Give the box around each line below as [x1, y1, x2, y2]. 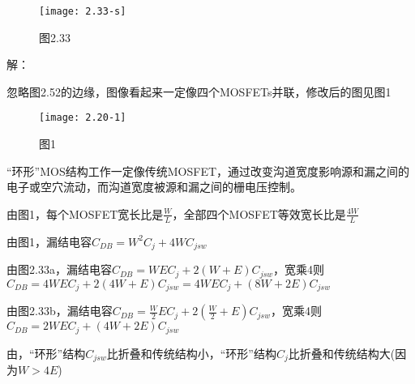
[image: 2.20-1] [39, 112, 126, 124]
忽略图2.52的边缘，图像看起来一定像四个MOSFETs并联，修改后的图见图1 [6, 83, 391, 100]
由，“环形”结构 [6, 344, 86, 361]
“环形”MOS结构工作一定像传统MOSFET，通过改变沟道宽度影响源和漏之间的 [6, 162, 410, 179]
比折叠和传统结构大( [288, 344, 396, 361]
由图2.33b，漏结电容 [6, 302, 113, 319]
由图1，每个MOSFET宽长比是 [6, 205, 164, 222]
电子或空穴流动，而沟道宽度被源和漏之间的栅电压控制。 [6, 178, 302, 195]
